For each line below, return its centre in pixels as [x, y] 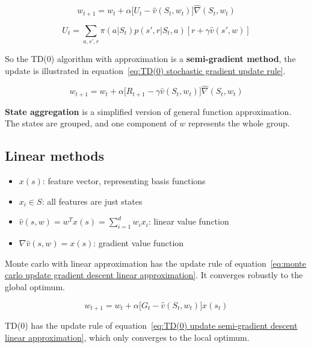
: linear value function [189, 221]
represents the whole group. [239, 123]
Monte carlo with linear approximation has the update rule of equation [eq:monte [155, 263]
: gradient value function [139, 243]
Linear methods [55, 156]
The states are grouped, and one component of [91, 123]
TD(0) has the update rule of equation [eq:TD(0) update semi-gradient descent [151, 325]
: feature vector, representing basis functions [124, 181]
